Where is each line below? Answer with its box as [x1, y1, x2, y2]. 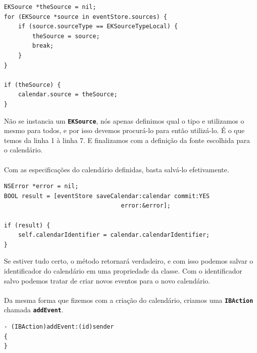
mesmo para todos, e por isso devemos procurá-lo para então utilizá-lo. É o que [4, 125, 245, 136]
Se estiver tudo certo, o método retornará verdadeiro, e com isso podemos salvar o [4, 256, 254, 266]
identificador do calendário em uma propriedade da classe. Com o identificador [4, 265, 243, 276]
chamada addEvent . [4, 304, 63, 315]
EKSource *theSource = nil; [4, 3, 97, 10]
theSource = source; [32, 32, 100, 40]
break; [32, 42, 54, 50]
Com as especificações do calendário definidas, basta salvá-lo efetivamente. [4, 164, 229, 174]
